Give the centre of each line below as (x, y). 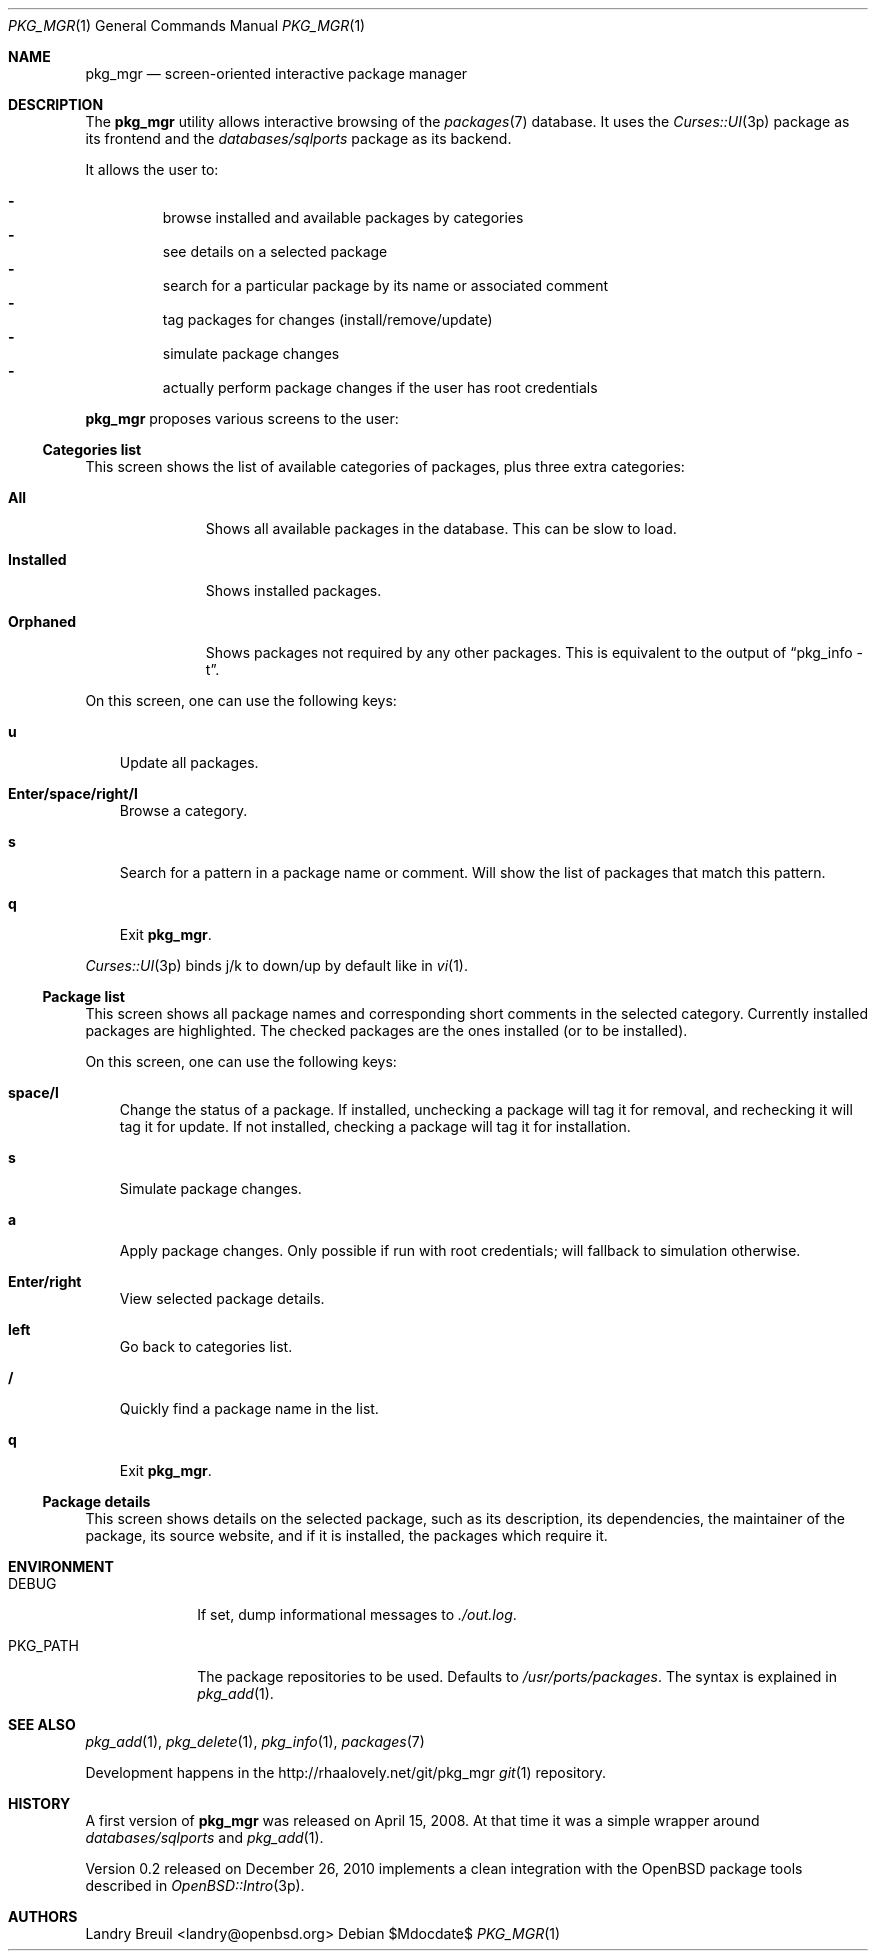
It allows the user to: (152, 169)
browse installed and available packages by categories (343, 217)
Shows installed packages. (293, 590)
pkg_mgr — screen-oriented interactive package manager (276, 73)
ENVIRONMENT (61, 1566)
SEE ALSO (42, 1724)
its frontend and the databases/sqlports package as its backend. (298, 138)
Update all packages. (189, 762)
